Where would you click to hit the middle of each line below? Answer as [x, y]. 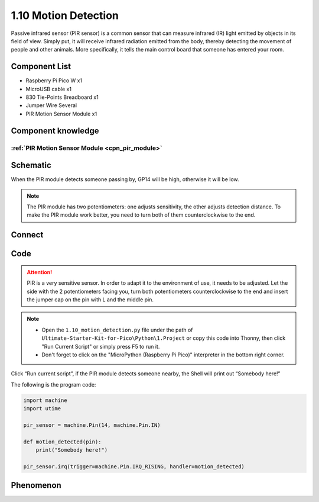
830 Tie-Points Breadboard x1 [62, 97]
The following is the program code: [53, 384]
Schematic [31, 165]
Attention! [40, 272]
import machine [45, 400]
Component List [41, 67]
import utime [42, 409]
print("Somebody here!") [72, 450]
